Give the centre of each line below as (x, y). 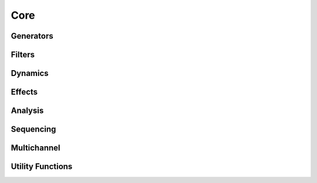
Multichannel (36, 148)
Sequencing (33, 130)
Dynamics (30, 73)
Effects (24, 92)
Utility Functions (42, 167)
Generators (32, 36)
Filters (23, 55)
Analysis (27, 111)
